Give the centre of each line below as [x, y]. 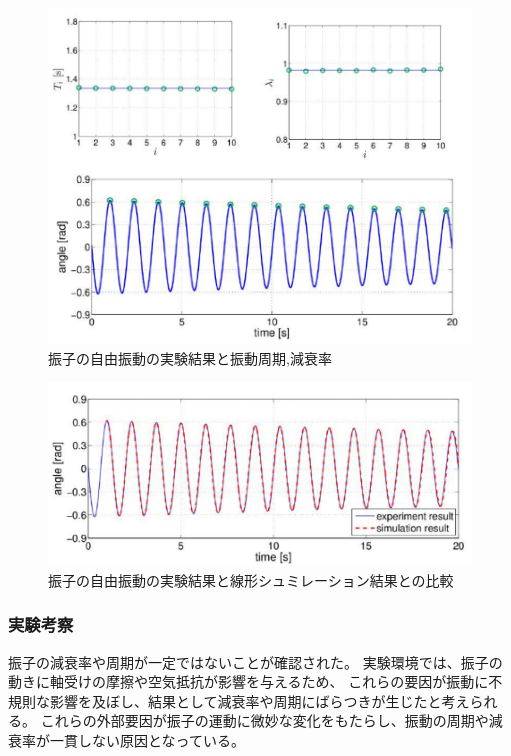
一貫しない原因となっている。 [147, 740]
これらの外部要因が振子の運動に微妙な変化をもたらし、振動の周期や [264, 720]
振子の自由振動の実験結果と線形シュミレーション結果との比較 [251, 579]
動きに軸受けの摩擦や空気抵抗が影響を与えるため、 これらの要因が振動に [248, 681]
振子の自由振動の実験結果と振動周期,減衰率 [190, 357]
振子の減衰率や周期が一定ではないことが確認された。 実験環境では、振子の [255, 661]
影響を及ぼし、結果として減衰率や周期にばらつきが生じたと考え [259, 700]
